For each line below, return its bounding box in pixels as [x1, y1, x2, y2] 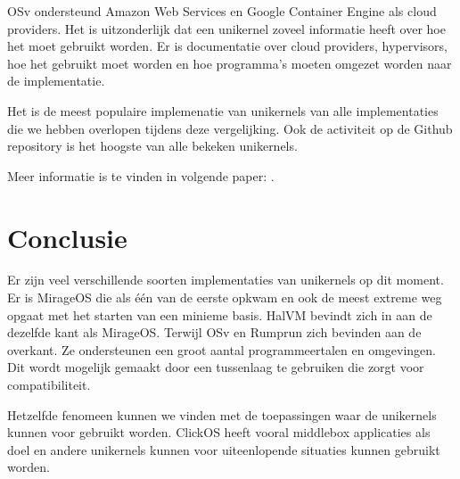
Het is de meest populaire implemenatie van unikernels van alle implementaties [7, 101, 439, 120]
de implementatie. [7, 71, 105, 90]
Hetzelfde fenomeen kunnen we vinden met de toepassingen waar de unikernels [7, 405, 437, 424]
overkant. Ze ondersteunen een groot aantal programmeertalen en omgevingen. [7, 340, 436, 359]
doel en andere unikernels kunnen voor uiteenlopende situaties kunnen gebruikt [7, 440, 440, 458]
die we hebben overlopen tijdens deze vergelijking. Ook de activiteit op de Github [7, 119, 453, 137]
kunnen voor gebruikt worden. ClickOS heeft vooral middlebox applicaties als [7, 423, 431, 442]
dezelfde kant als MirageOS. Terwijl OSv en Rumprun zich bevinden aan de [7, 323, 422, 342]
